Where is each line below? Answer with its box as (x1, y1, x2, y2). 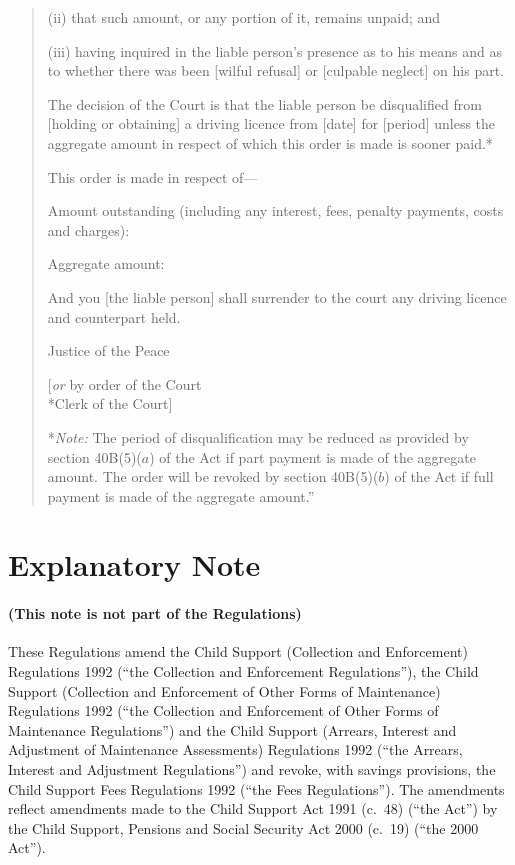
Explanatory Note (8, 544, 261, 585)
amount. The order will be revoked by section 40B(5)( (47, 466, 379, 487)
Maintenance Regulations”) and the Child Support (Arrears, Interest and (8, 719, 457, 740)
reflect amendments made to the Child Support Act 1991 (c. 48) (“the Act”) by (8, 798, 498, 819)
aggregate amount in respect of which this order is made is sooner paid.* (47, 132, 493, 153)
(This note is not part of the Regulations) (8, 603, 302, 624)
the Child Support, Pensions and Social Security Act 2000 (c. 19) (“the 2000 (8, 817, 479, 838)
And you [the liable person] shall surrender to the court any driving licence (47, 286, 507, 307)
